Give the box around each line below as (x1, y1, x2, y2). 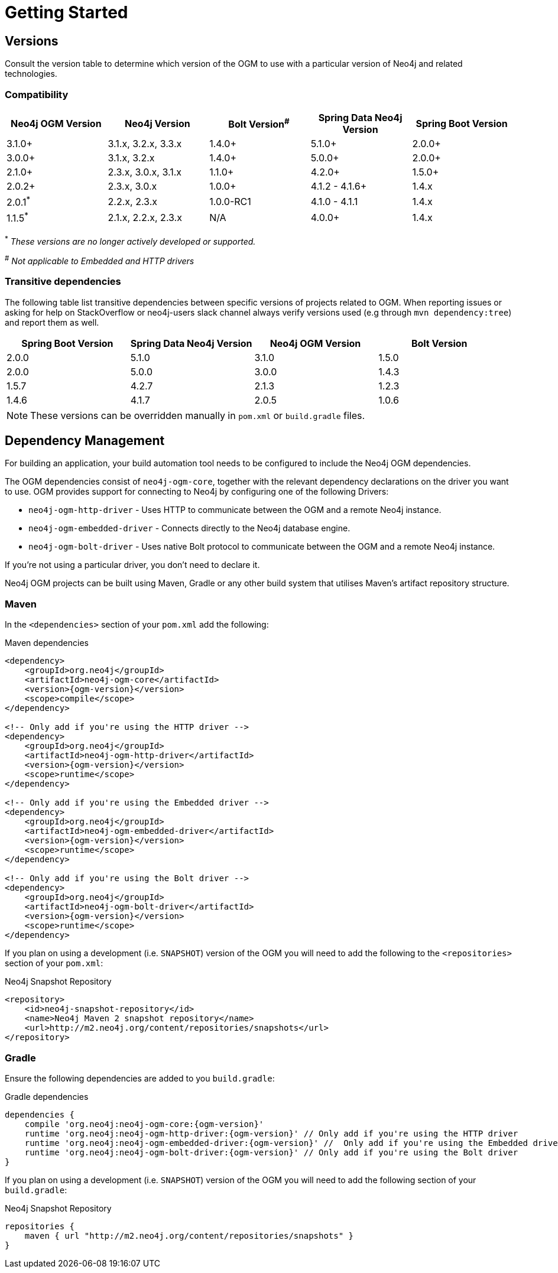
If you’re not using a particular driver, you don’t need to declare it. (5, 560, 260, 570)
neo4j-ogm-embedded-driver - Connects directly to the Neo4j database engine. (28, 523, 351, 534)
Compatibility (5, 88, 69, 100)
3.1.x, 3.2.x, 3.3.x (108, 137, 182, 150)
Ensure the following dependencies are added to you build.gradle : (5, 1073, 275, 1083)
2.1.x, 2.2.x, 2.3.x (108, 211, 182, 223)
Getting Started (5, 2, 128, 22)
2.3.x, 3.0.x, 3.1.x (108, 165, 181, 178)
